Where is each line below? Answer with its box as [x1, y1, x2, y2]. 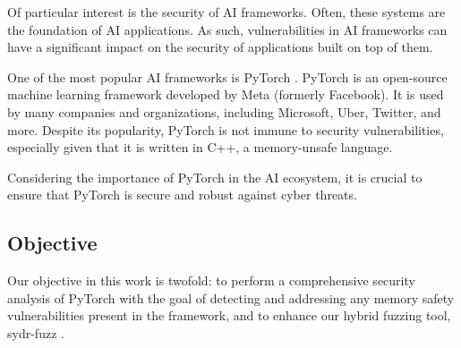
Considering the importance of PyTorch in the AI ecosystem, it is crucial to [7, 167, 423, 186]
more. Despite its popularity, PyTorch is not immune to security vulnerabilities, [7, 120, 444, 139]
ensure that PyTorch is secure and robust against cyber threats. [7, 185, 357, 204]
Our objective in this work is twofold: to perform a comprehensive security [7, 271, 415, 290]
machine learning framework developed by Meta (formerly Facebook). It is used [7, 85, 444, 104]
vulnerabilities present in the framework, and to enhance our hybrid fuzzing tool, [7, 306, 451, 325]
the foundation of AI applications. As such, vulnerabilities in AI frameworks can [7, 20, 448, 38]
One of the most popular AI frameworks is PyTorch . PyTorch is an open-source [7, 67, 448, 86]
